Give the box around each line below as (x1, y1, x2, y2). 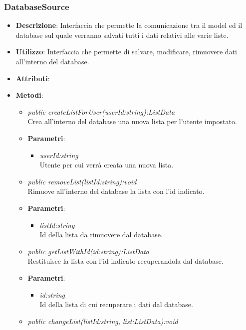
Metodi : (15, 90, 43, 100)
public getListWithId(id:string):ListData (27, 246, 150, 256)
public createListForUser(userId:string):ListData (27, 106, 175, 117)
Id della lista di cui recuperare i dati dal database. (39, 299, 193, 310)
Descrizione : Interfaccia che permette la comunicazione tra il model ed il (15, 20, 243, 30)
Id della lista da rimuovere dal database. (39, 229, 163, 240)
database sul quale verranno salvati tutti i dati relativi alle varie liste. (15, 29, 229, 40)
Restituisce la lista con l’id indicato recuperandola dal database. (27, 256, 224, 266)
